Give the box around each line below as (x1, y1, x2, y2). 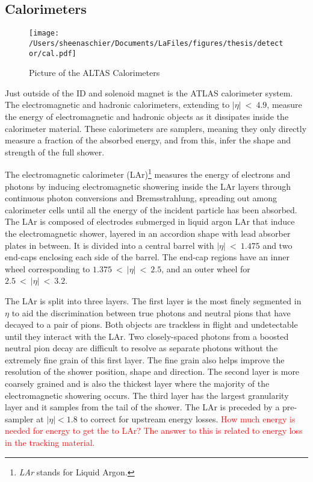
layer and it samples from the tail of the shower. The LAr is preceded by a (5, 401, 280, 413)
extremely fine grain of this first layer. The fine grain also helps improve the (5, 353, 285, 366)
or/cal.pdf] (29, 49, 76, 58)
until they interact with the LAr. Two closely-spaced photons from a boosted (5, 330, 289, 342)
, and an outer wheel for (161, 262, 250, 275)
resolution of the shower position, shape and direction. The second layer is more (5, 365, 300, 378)
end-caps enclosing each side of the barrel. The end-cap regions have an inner (5, 251, 290, 263)
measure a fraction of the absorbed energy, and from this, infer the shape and (5, 134, 291, 146)
